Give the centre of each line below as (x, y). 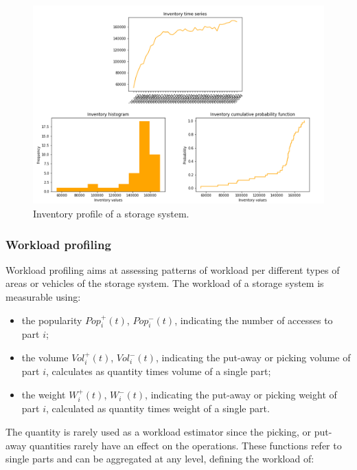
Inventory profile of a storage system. (111, 214)
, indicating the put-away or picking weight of (241, 395)
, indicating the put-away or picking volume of (253, 357)
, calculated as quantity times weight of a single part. (158, 408)
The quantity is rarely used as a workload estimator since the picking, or (159, 432)
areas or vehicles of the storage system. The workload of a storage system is (165, 283)
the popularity (52, 320)
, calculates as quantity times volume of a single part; (159, 371)
